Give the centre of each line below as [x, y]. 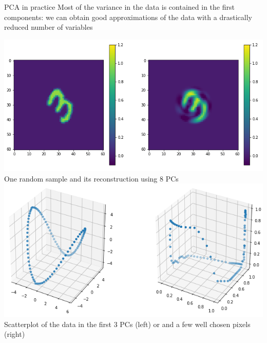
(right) [15, 334]
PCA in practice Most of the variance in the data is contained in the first [119, 7]
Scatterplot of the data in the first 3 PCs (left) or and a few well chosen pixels [127, 324]
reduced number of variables [49, 27]
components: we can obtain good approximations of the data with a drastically [128, 17]
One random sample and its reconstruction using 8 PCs [91, 178]
